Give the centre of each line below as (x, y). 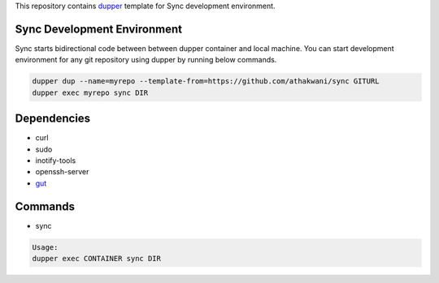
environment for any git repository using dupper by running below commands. (146, 60)
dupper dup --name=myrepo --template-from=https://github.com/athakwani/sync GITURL (206, 81)
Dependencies (53, 119)
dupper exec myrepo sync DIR (90, 92)
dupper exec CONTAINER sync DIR (97, 259)
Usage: (45, 247)
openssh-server (62, 172)
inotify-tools (56, 160)
